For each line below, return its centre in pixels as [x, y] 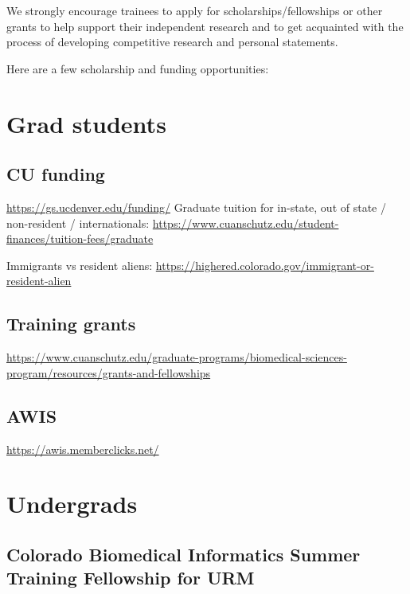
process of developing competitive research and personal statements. [172, 42]
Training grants [71, 324]
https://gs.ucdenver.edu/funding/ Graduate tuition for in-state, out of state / [196, 207]
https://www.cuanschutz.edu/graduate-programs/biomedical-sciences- [177, 357]
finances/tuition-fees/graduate [80, 238]
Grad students [86, 123]
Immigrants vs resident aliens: [80, 265]
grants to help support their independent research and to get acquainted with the [205, 26]
